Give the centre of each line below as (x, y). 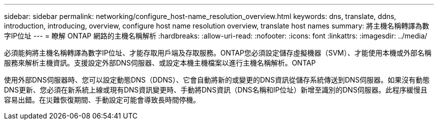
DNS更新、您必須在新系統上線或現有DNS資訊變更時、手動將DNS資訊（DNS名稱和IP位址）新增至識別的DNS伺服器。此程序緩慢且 (216, 90)
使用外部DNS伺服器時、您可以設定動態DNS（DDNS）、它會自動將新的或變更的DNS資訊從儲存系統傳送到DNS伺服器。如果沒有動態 (217, 80)
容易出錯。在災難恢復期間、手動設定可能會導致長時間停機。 (102, 100)
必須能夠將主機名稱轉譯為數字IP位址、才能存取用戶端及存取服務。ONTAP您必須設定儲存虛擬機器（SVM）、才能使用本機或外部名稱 (218, 53)
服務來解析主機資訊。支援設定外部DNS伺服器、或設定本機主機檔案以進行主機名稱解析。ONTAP (160, 63)
